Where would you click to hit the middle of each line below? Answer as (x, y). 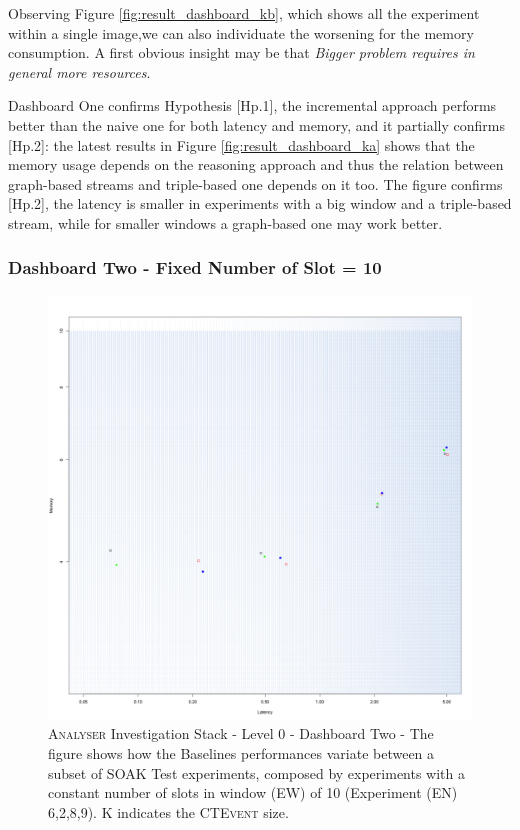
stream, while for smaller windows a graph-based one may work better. (225, 222)
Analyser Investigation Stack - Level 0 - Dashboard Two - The (241, 733)
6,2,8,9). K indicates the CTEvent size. (168, 811)
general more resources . (79, 71)
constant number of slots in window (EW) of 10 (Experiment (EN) (253, 792)
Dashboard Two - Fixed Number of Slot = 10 (195, 267)
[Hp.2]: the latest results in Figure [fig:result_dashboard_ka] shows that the (241, 144)
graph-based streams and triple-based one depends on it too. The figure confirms (255, 183)
